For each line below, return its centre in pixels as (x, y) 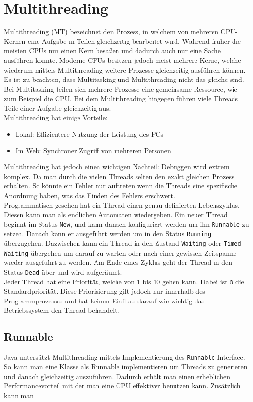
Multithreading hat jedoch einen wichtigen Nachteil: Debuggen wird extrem (117, 167)
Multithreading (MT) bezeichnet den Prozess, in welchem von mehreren (111, 31)
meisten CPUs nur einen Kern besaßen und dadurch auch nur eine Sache (113, 50)
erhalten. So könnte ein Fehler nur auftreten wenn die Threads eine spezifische (121, 186)
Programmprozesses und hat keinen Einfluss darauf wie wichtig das (104, 300)
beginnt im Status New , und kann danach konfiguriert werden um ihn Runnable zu (126, 224)
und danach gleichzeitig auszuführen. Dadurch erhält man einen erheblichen (117, 376)
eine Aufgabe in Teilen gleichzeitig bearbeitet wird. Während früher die (134, 41)
